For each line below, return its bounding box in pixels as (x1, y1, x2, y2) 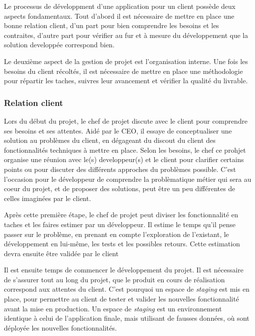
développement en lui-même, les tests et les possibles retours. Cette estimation (4, 238, 240, 249)
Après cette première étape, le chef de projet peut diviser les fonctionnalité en (4, 209, 238, 220)
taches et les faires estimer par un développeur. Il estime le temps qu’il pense (4, 219, 236, 229)
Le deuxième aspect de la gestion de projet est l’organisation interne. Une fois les (4, 56, 248, 66)
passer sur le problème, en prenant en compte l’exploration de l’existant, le (4, 229, 229, 239)
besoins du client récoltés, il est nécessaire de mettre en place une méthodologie (4, 66, 243, 76)
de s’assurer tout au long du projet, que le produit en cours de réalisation (4, 274, 225, 284)
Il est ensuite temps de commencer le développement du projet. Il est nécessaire (4, 265, 244, 275)
